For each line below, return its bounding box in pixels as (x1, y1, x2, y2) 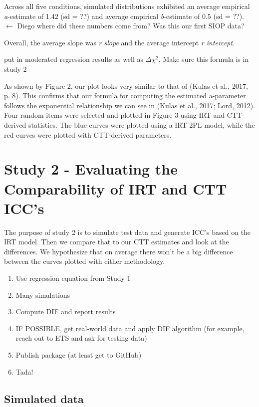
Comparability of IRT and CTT (4, 178, 227, 199)
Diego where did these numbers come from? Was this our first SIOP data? (17, 20, 245, 31)
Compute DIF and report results (15, 306, 116, 317)
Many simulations (15, 289, 70, 300)
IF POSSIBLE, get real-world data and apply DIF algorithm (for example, (15, 323, 245, 333)
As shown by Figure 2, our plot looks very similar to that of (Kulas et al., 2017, (4, 80, 248, 91)
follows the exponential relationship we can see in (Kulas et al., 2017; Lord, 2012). (4, 100, 256, 110)
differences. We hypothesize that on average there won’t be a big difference (4, 246, 233, 256)
